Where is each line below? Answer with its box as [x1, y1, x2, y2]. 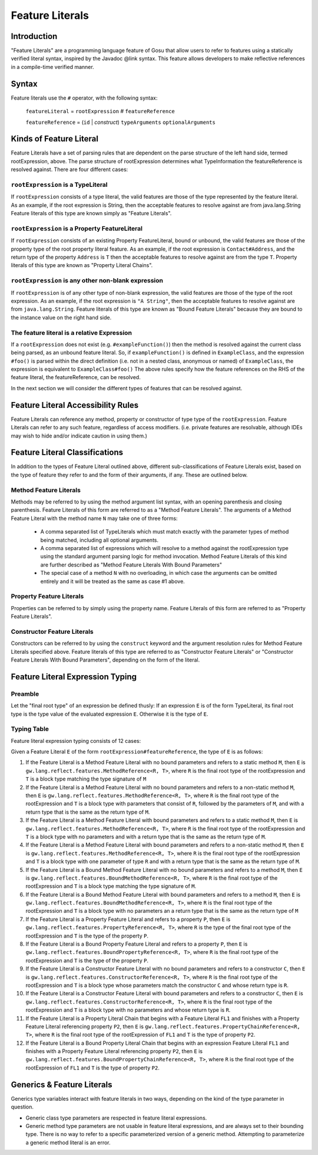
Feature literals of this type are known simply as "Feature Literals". [11, 210, 172, 217]
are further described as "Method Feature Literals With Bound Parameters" [40, 561, 222, 568]
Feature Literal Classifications [11, 447, 124, 458]
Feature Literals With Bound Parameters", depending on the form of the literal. [11, 656, 200, 663]
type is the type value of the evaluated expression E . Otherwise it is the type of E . [11, 710, 208, 718]
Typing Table [11, 725, 49, 733]
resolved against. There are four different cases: [11, 166, 128, 173]
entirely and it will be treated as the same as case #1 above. [40, 578, 185, 585]
